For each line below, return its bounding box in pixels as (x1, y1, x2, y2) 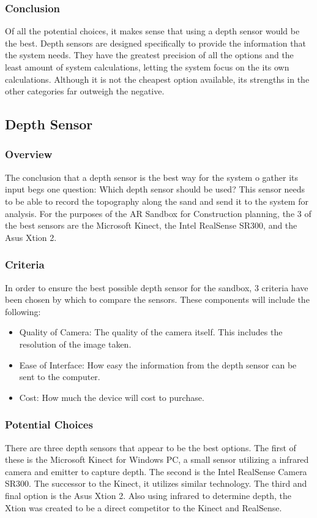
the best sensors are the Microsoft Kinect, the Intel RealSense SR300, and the (5, 219, 297, 232)
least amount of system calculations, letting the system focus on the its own (5, 61, 289, 73)
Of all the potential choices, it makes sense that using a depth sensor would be (5, 25, 300, 37)
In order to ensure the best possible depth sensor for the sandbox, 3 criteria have (5, 281, 308, 294)
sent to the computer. (19, 370, 100, 383)
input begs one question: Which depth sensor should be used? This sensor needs (5, 183, 305, 196)
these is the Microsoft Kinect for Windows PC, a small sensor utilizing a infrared (5, 453, 309, 466)
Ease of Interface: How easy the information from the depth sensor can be (19, 358, 297, 371)
